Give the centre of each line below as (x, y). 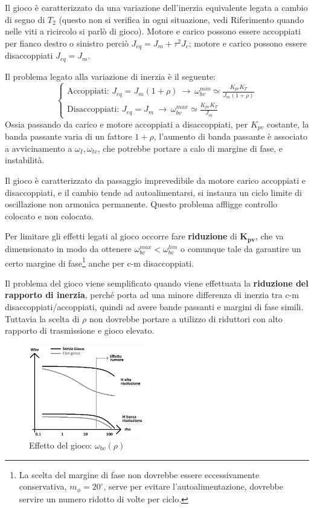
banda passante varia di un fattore (69, 136)
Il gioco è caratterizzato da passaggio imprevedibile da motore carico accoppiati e (155, 180)
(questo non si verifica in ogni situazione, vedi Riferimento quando (181, 19)
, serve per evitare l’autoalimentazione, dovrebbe (193, 486)
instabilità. (25, 160)
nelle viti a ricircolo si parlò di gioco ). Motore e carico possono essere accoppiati (153, 31)
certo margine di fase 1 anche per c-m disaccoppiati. (99, 262)
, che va (269, 236)
